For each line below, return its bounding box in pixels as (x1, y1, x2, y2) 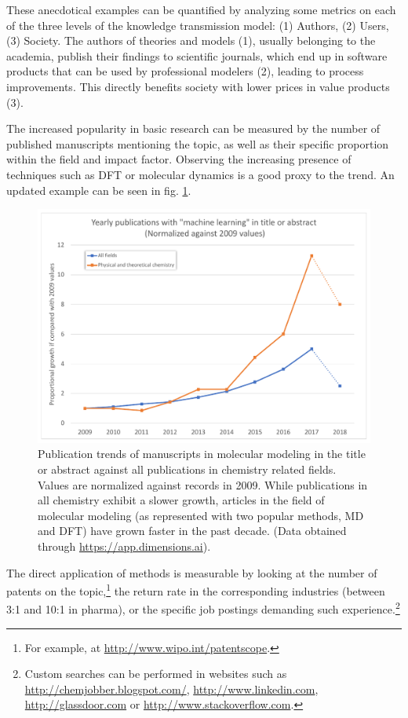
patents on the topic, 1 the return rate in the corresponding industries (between (6, 581, 385, 599)
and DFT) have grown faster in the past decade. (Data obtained (38, 522, 347, 539)
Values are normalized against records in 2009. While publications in (38, 476, 368, 493)
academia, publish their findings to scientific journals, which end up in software (6, 47, 388, 64)
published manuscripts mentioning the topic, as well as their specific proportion (6, 135, 389, 152)
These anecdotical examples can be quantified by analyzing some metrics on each (6, 2, 396, 17)
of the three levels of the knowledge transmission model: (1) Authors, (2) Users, (6, 16, 389, 33)
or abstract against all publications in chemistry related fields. (38, 461, 337, 478)
